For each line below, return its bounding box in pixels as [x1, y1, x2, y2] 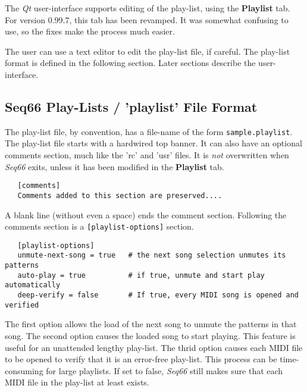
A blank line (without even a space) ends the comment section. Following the [5, 208, 287, 221]
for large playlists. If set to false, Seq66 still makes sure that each [46, 364, 283, 377]
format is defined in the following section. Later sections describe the [5, 57, 256, 69]
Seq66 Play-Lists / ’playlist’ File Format [5, 97, 258, 115]
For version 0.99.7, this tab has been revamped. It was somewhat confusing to [5, 13, 289, 26]
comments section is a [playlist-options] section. [5, 220, 194, 233]
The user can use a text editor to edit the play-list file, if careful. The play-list [5, 45, 290, 57]
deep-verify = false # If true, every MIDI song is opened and [17, 291, 299, 300]
